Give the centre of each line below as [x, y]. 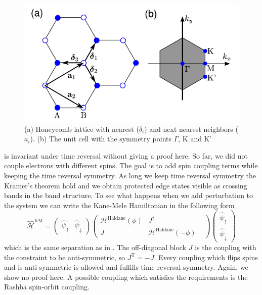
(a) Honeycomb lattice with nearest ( [82, 129]
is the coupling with [226, 247]
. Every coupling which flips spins [206, 257]
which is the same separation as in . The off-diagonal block [95, 247]
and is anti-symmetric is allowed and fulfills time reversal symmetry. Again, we [126, 267]
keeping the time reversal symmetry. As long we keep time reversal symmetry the [130, 175]
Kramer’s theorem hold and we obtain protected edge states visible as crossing [126, 185]
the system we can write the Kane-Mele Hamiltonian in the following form [119, 205]
